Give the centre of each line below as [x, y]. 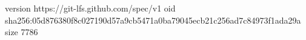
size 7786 [22, 32]
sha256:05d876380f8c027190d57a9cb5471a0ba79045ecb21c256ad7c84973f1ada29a [153, 20]
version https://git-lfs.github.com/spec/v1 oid [90, 8]
